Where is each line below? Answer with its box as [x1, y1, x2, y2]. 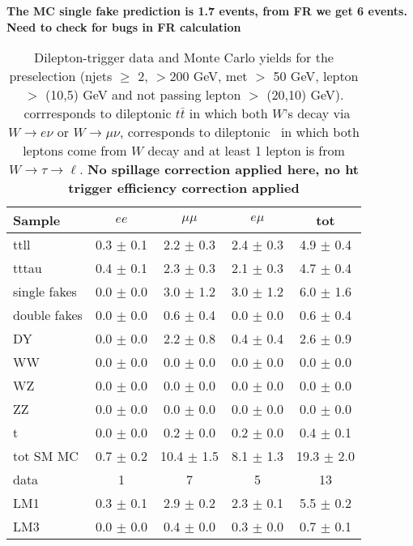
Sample [13, 211, 61, 230]
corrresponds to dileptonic [23, 104, 172, 123]
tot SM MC [13, 446, 79, 466]
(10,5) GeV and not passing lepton [45, 85, 241, 105]
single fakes [13, 282, 77, 301]
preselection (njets [9, 66, 113, 86]
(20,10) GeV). [266, 85, 344, 105]
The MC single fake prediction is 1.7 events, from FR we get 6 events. [6, 2, 407, 19]
